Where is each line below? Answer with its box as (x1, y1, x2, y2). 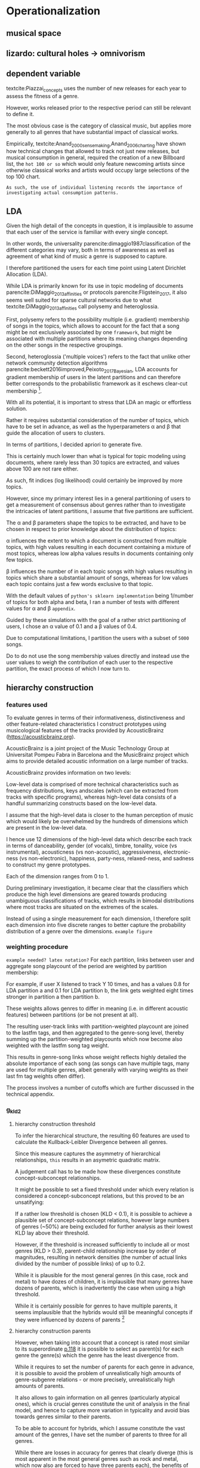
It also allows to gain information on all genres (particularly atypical (14, 1394, 180, 1402)
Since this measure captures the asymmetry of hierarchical (14, 1149, 161, 1157)
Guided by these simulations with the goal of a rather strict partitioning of (6, 617, 186, 624)
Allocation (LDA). (6, 271, 48, 278)
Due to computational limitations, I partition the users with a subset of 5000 (6, 635, 189, 642)
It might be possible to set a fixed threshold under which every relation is (14, 1185, 195, 1193)
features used (6, 700, 48, 709)
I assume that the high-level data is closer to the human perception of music (6, 811, 194, 818)
